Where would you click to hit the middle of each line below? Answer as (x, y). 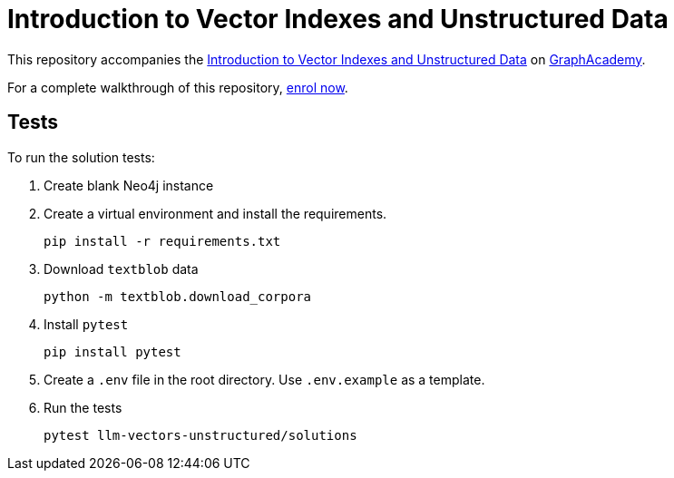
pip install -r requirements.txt (162, 241)
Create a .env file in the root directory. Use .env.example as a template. (264, 379)
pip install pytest (112, 351)
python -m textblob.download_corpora (178, 296)
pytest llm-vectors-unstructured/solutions (200, 435)
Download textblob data (121, 268)
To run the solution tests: (81, 157)
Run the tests (83, 407)
